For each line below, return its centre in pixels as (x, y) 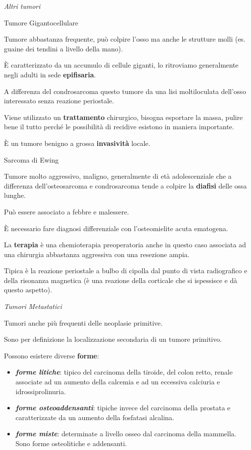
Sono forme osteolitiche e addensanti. (71, 443)
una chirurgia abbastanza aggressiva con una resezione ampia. (97, 254)
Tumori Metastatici (33, 306)
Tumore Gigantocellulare (41, 22)
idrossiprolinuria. (41, 391)
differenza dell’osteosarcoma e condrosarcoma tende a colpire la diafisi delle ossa (125, 185)
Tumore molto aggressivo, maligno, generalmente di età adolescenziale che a (118, 176)
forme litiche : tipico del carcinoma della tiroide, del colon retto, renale (124, 372)
